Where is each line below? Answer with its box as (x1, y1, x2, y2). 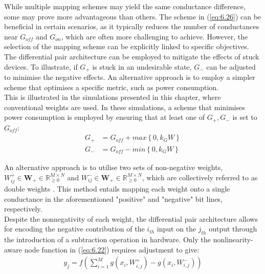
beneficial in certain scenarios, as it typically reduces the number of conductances (4, 21, 259, 32)
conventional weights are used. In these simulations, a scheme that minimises (4, 101, 245, 112)
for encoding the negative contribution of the (4, 223, 145, 234)
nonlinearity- (213, 234, 253, 245)
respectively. (4, 203, 42, 214)
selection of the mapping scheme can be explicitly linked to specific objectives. (4, 41, 249, 52)
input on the (157, 223, 196, 234)
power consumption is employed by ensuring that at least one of (4, 112, 205, 122)
